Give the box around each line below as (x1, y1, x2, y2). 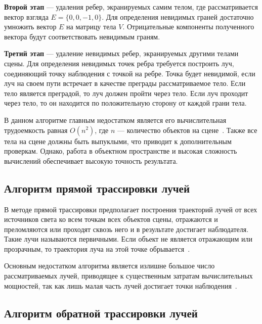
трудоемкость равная (4, 124, 68, 135)
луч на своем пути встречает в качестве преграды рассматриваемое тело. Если (4, 78, 246, 88)
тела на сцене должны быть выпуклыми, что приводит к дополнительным (4, 135, 232, 146)
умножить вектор (4, 21, 57, 32)
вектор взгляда (4, 11, 49, 22)
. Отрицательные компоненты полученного (122, 21, 254, 32)
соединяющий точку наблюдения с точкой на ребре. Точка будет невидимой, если (4, 68, 255, 78)
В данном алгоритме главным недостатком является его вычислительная (4, 114, 227, 125)
